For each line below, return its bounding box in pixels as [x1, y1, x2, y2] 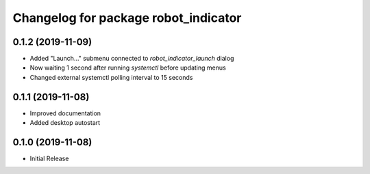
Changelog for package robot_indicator [12, 10, 242, 25]
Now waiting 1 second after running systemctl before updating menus [29, 63, 226, 72]
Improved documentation [29, 109, 101, 117]
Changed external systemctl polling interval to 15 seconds [29, 73, 193, 81]
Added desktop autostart [29, 119, 101, 127]
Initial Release [29, 154, 69, 163]
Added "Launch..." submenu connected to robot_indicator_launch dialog [29, 55, 234, 63]
